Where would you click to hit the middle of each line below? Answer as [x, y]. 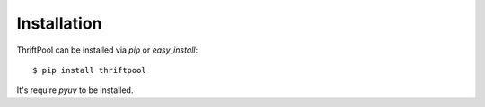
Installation [59, 23]
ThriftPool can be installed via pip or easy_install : [107, 50]
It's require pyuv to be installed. [75, 90]
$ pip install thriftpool [90, 70]
